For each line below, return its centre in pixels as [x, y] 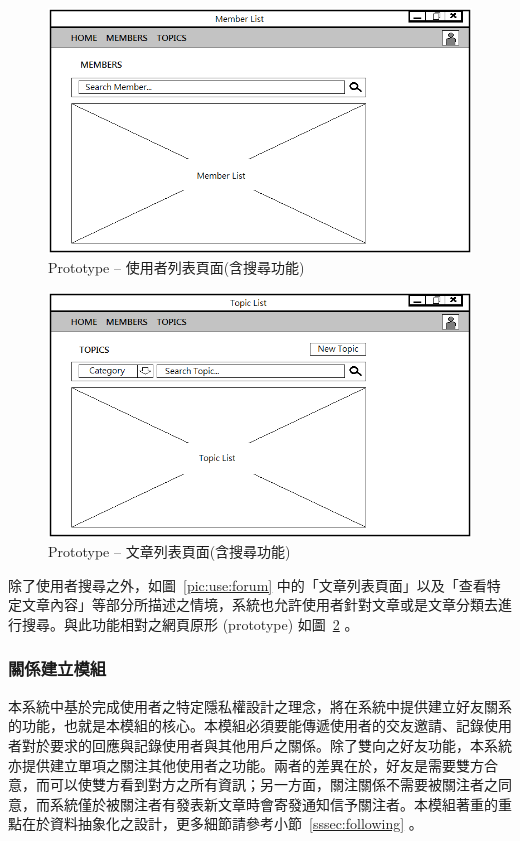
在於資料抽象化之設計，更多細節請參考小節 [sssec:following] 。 [222, 823]
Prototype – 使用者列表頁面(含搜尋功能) [176, 267]
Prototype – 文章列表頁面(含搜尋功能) [169, 551]
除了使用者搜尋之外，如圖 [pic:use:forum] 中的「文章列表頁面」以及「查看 [247, 584]
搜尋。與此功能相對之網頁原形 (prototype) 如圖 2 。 [190, 623]
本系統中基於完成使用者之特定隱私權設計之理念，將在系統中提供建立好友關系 [260, 705]
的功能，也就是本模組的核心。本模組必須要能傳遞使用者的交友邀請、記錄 [246, 725]
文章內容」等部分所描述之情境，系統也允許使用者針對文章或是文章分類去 [259, 604]
